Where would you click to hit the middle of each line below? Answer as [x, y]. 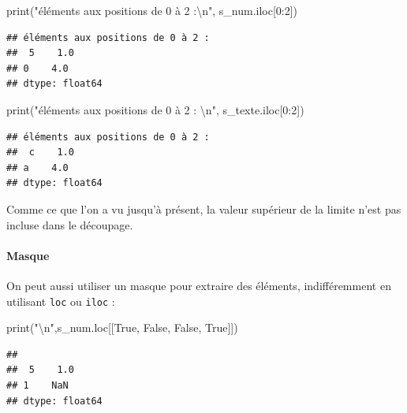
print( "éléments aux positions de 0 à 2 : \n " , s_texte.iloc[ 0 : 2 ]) [155, 109]
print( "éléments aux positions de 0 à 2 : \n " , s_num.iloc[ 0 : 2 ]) [152, 10]
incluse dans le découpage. [70, 224]
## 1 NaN [37, 385]
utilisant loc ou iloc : [61, 301]
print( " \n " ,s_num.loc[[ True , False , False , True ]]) [122, 327]
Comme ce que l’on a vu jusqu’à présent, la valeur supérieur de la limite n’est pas [204, 208]
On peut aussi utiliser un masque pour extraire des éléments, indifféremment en [199, 285]
